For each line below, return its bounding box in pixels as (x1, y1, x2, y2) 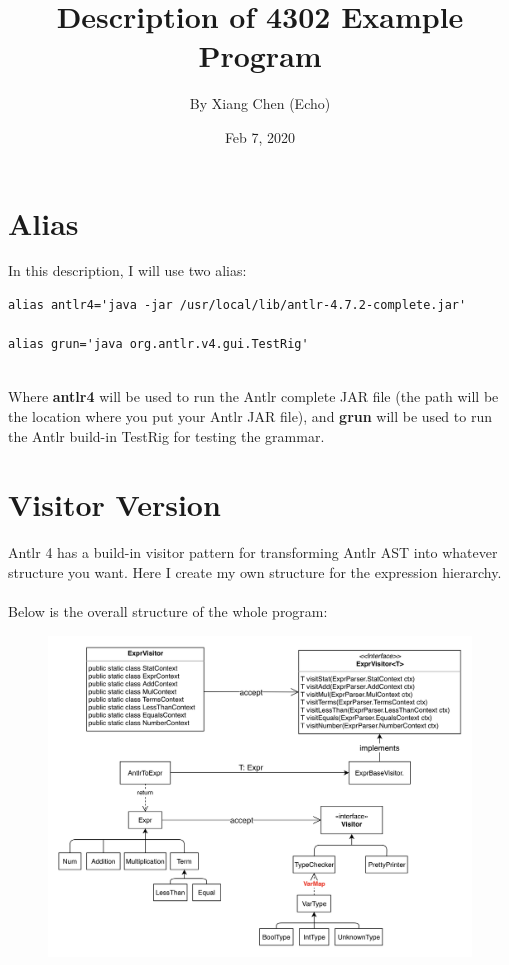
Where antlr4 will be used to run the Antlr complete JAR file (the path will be (8, 386, 499, 407)
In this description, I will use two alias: (8, 260, 247, 281)
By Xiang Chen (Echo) (189, 93, 331, 114)
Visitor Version (8, 484, 221, 525)
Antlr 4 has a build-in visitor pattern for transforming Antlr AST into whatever (8, 542, 498, 563)
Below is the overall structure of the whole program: (8, 601, 328, 622)
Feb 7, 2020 (224, 126, 296, 147)
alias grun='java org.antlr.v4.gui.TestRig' (8, 337, 309, 352)
